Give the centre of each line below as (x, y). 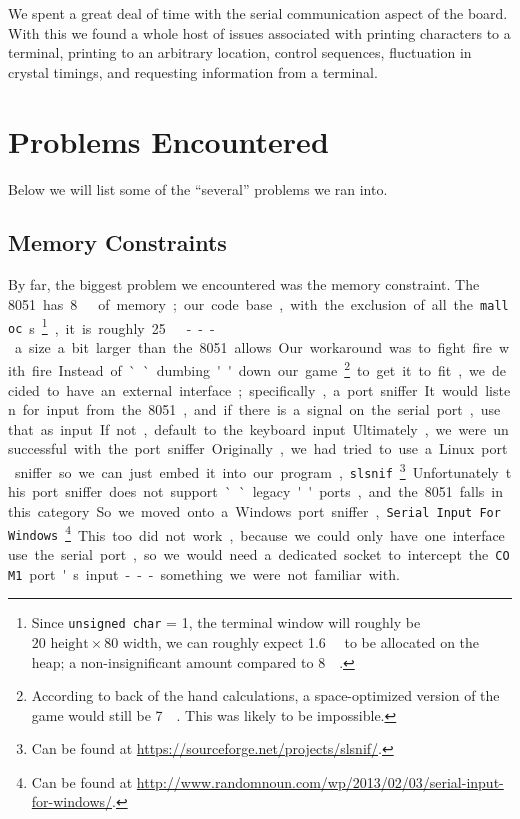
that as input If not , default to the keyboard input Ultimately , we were (247, 428)
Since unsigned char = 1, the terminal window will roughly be (226, 622)
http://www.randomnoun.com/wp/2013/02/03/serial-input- (320, 781)
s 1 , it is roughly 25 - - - (122, 326)
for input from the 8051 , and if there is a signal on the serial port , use (261, 409)
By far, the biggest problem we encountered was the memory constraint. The (244, 284)
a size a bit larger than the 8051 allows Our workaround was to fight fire (253, 346)
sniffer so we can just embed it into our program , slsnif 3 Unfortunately (256, 470)
